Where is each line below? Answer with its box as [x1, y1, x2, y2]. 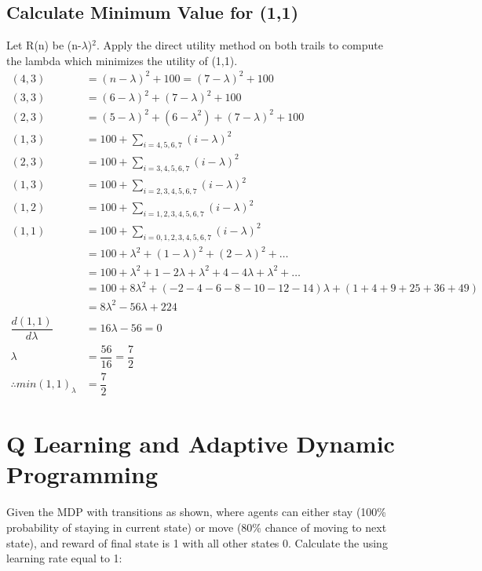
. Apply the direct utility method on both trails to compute [96, 37, 383, 53]
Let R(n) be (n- [6, 37, 82, 53]
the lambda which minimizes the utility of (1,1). [6, 52, 238, 68]
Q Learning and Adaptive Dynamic [6, 427, 395, 460]
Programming [6, 458, 158, 490]
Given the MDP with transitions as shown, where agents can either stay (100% [6, 504, 387, 520]
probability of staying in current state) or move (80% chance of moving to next [6, 518, 387, 535]
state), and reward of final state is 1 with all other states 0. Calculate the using [6, 534, 388, 551]
